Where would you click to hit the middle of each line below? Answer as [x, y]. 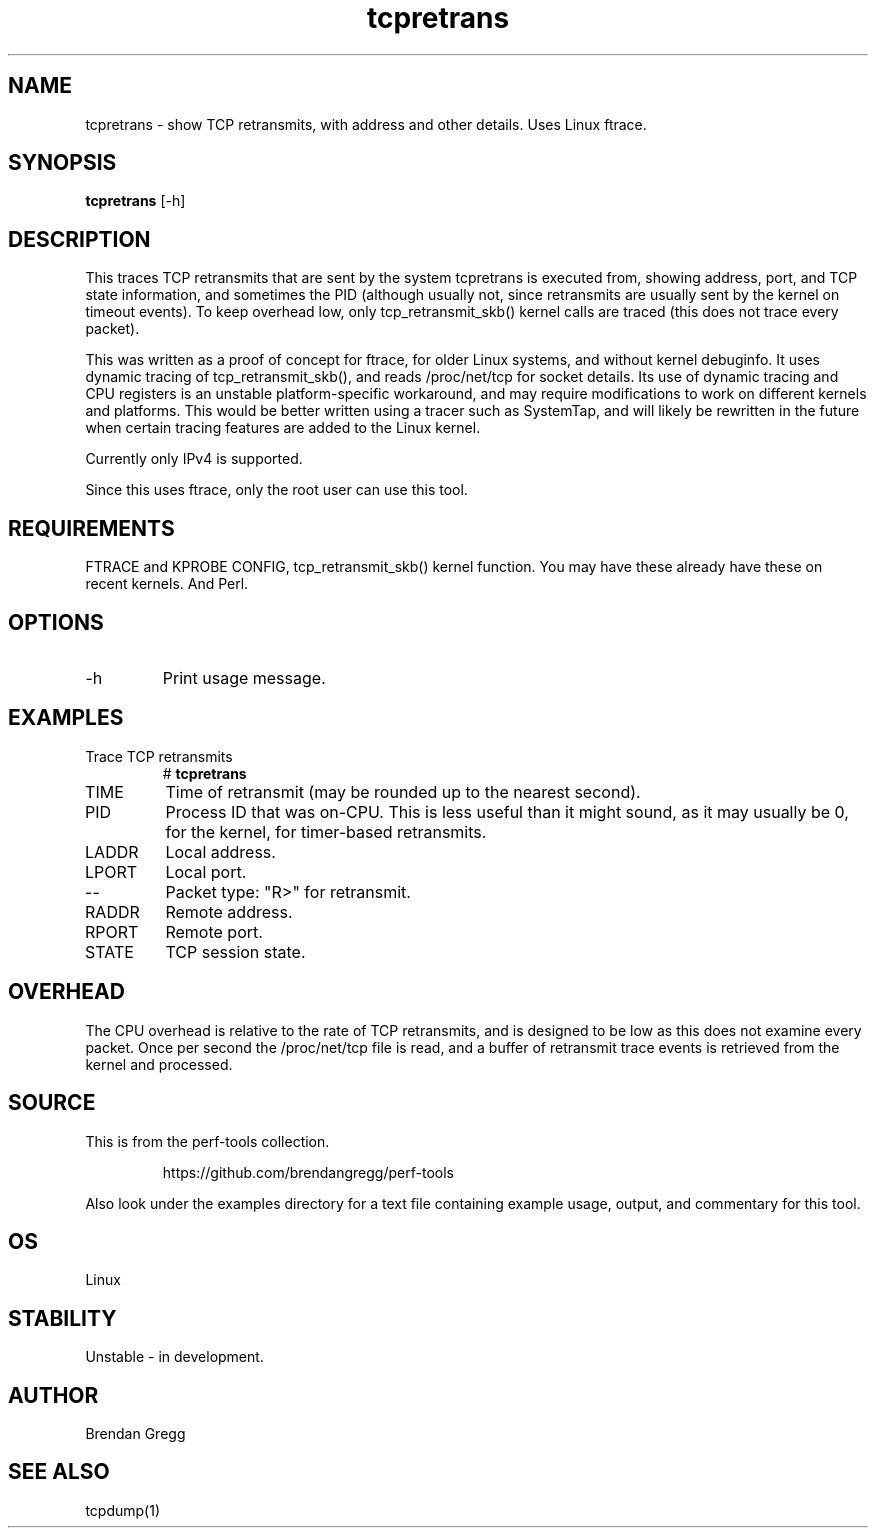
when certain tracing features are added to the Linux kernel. [283, 428]
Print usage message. [244, 677]
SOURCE [52, 1103]
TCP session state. [235, 951]
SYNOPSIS [62, 163]
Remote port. [214, 931]
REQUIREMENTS [91, 528]
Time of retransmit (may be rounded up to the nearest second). [403, 791]
